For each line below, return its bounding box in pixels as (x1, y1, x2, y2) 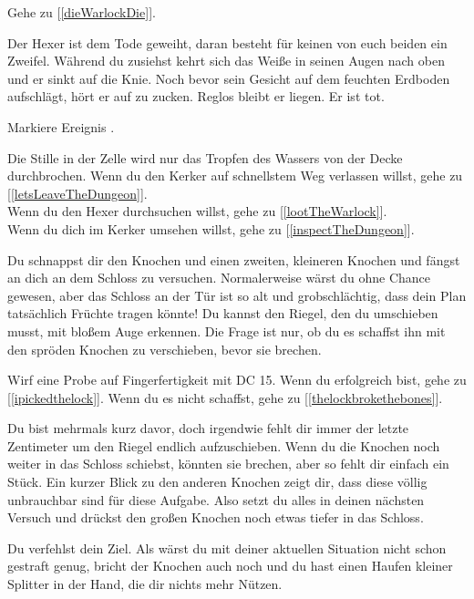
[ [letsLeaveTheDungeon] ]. (7, 183, 148, 202)
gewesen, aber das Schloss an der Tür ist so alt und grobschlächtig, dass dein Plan (7, 285, 467, 305)
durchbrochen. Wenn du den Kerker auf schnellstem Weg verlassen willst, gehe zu (7, 166, 463, 185)
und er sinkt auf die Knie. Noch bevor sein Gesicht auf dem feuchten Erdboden (7, 68, 450, 88)
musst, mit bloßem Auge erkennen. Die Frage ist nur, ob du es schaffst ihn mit (7, 321, 446, 340)
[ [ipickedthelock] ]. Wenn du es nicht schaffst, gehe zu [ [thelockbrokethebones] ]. (7, 387, 443, 407)
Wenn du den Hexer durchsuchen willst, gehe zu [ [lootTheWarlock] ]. (7, 201, 387, 221)
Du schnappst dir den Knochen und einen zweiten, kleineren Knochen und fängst (7, 250, 460, 269)
